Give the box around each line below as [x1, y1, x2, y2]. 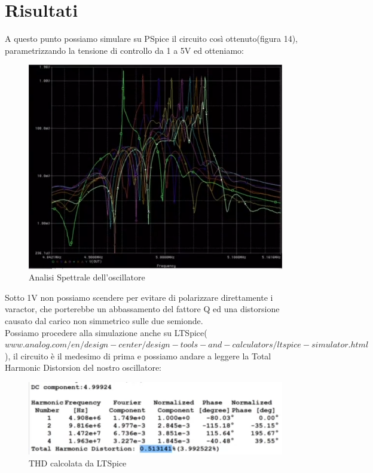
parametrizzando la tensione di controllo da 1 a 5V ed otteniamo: [5, 44, 244, 56]
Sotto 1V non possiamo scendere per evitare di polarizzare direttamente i [5, 291, 273, 303]
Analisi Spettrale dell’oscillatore [29, 271, 145, 283]
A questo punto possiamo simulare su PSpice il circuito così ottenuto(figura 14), [5, 32, 298, 45]
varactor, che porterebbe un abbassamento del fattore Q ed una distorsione [5, 303, 280, 315]
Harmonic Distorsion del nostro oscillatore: [5, 361, 161, 374]
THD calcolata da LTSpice [29, 457, 127, 469]
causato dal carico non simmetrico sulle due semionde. [5, 314, 203, 326]
